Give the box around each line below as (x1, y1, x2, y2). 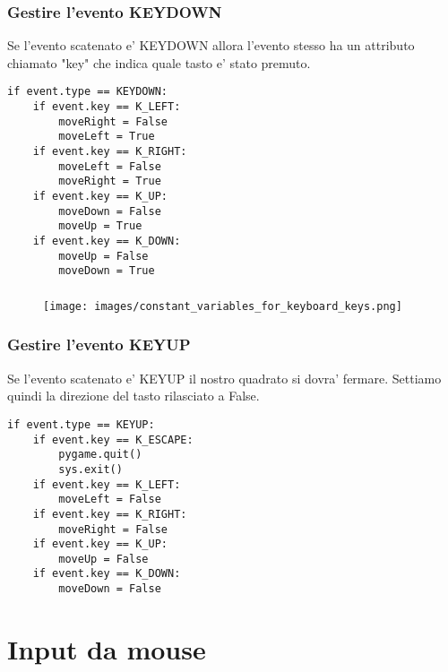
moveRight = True (58, 175, 161, 188)
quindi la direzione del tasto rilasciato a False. (7, 386, 260, 405)
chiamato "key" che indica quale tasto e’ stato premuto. (7, 53, 311, 72)
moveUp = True (58, 220, 142, 233)
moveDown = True (58, 264, 155, 278)
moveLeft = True (58, 130, 155, 143)
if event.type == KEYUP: (7, 418, 155, 431)
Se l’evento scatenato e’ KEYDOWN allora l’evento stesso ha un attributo (7, 36, 415, 55)
